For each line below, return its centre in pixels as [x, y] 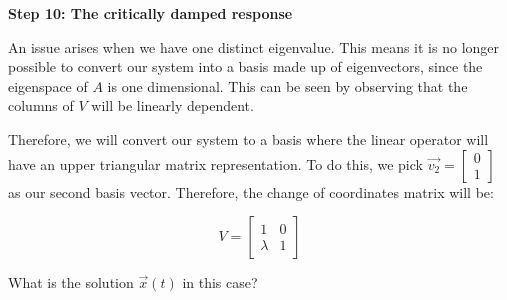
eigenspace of [48, 85]
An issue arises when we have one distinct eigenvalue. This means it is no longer [254, 46]
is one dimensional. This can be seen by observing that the [287, 85]
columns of [41, 105]
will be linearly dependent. [172, 105]
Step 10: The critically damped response [150, 13]
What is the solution [71, 282]
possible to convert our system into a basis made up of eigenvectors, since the [245, 66]
